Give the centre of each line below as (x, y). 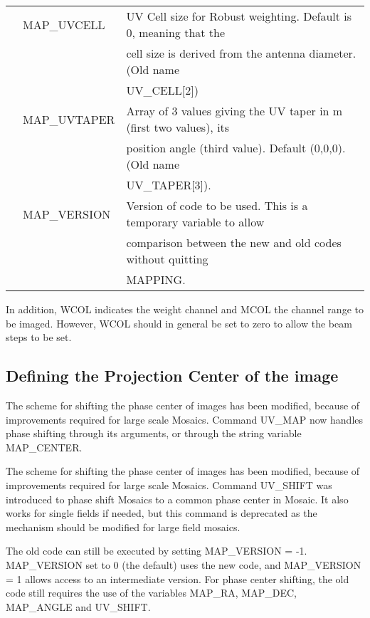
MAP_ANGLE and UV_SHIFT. (78, 606)
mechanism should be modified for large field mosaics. (123, 527)
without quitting (167, 259)
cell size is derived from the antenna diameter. (241, 53)
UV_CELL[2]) (162, 90)
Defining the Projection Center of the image (172, 376)
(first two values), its (178, 127)
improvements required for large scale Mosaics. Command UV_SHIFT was (169, 485)
